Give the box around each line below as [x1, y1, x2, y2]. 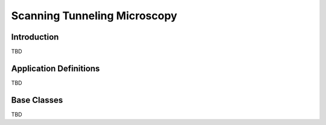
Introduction [11, 32, 59, 42]
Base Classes [11, 95, 63, 105]
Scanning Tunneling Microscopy [11, 9, 177, 22]
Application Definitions [11, 63, 100, 73]
